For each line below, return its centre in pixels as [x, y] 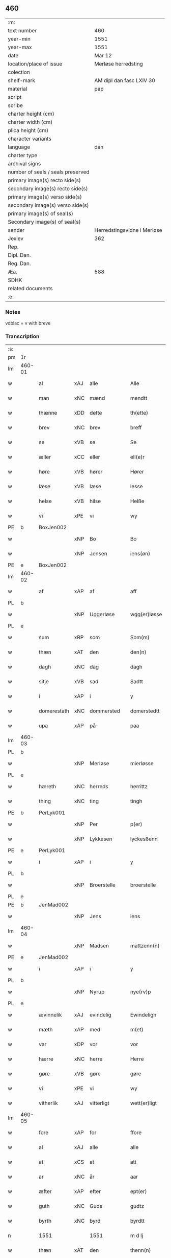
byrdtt [137, 1221]
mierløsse [142, 764]
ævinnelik [50, 1015]
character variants [30, 139]
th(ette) [139, 413]
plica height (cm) [28, 130]
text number [22, 30]
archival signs [24, 163]
